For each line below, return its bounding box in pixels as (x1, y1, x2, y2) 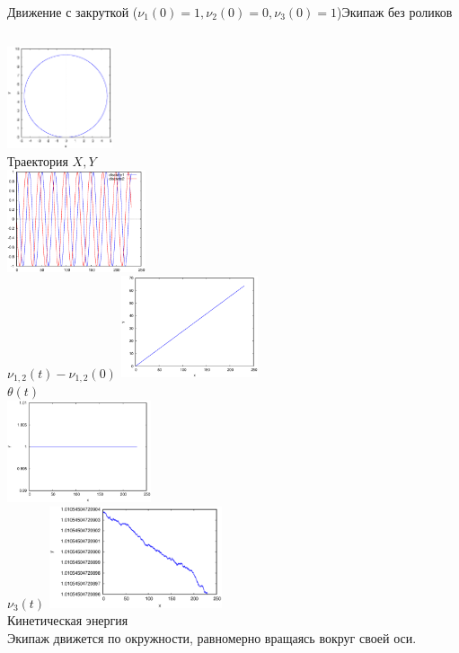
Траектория (7, 151, 68, 170)
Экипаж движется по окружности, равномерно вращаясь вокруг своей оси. (7, 629, 417, 648)
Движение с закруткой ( (7, 3, 138, 21)
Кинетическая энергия (7, 611, 128, 630)
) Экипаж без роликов (336, 3, 453, 21)
